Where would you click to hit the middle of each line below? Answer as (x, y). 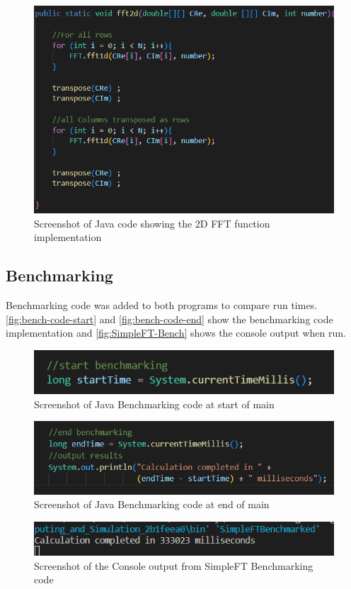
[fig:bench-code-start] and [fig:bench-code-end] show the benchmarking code (169, 319)
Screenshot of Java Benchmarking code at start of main (154, 404)
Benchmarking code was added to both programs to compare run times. (162, 304)
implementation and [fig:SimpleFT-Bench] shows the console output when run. (176, 333)
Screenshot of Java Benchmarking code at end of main (152, 504)
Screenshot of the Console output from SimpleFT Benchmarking (174, 565)
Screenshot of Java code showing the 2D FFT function (152, 223)
